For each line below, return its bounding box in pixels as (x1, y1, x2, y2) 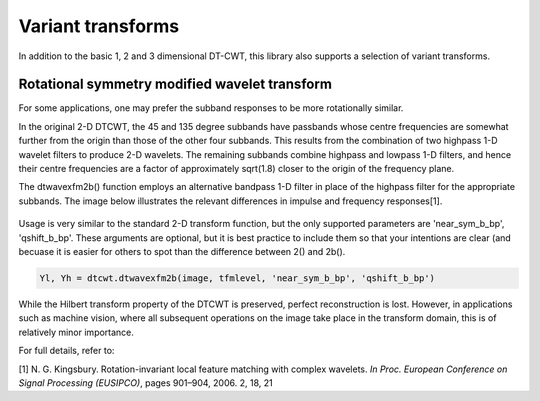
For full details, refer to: (18, 345, 115, 357)
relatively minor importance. (18, 326, 135, 338)
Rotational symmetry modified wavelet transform (18, 76, 332, 93)
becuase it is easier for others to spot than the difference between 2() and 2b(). (18, 245, 346, 257)
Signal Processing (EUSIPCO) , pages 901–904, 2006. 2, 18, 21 (18, 376, 274, 389)
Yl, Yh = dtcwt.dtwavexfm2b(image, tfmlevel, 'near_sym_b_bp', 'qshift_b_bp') (39, 272, 435, 284)
